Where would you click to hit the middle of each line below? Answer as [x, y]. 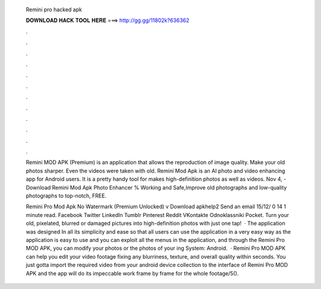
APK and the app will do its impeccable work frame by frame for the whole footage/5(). [132, 273]
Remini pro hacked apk [54, 10]
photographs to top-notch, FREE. [66, 196]
